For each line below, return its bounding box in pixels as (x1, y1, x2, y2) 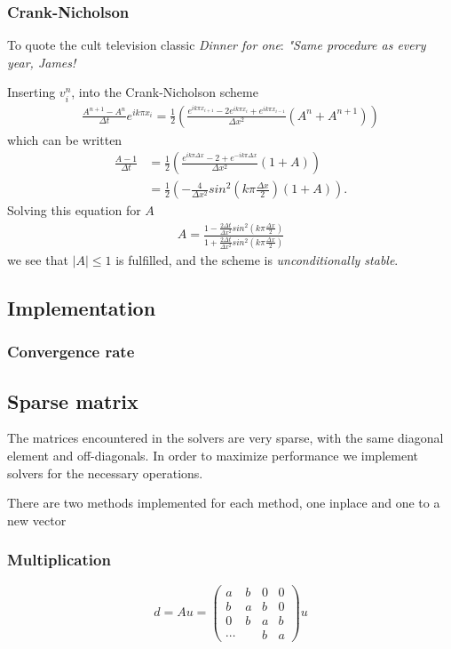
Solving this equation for (7, 201, 141, 220)
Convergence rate (7, 341, 135, 363)
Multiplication (7, 549, 111, 571)
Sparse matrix (7, 387, 138, 414)
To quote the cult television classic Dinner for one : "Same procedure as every (7, 36, 426, 54)
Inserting (7, 83, 56, 101)
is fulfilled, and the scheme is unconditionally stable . (115, 251, 399, 268)
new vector (7, 510, 67, 529)
